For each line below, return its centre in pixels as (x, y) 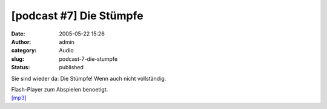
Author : (21, 42)
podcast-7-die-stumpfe (88, 59)
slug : (18, 59)
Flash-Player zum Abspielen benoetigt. (60, 89)
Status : (21, 67)
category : (24, 51)
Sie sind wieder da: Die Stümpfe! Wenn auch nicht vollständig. (89, 78)
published (71, 67)
